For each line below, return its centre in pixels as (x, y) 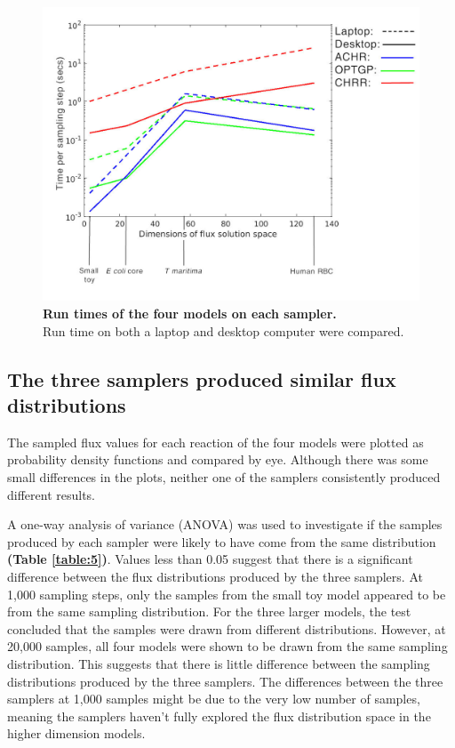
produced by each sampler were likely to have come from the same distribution (222, 541)
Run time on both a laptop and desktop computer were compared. (224, 330)
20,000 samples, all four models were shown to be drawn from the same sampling (227, 646)
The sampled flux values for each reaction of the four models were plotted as (216, 442)
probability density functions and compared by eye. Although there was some (218, 459)
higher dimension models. (76, 733)
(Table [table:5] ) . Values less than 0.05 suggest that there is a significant (210, 559)
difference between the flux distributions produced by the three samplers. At (215, 576)
